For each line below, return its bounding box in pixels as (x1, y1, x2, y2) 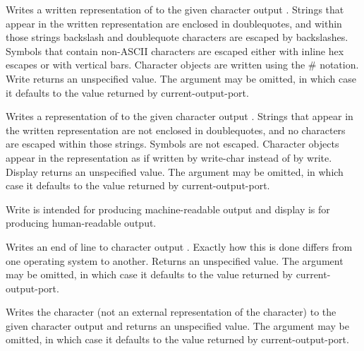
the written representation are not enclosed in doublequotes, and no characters (6, 122, 346, 137)
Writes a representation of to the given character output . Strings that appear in (6, 109, 353, 124)
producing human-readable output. (6, 215, 157, 230)
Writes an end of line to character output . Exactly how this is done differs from (6, 239, 353, 254)
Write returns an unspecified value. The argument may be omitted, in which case (6, 71, 356, 85)
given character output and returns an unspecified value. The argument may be (6, 318, 349, 333)
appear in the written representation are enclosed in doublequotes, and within (6, 16, 342, 30)
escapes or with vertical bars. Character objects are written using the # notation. (6, 57, 359, 72)
